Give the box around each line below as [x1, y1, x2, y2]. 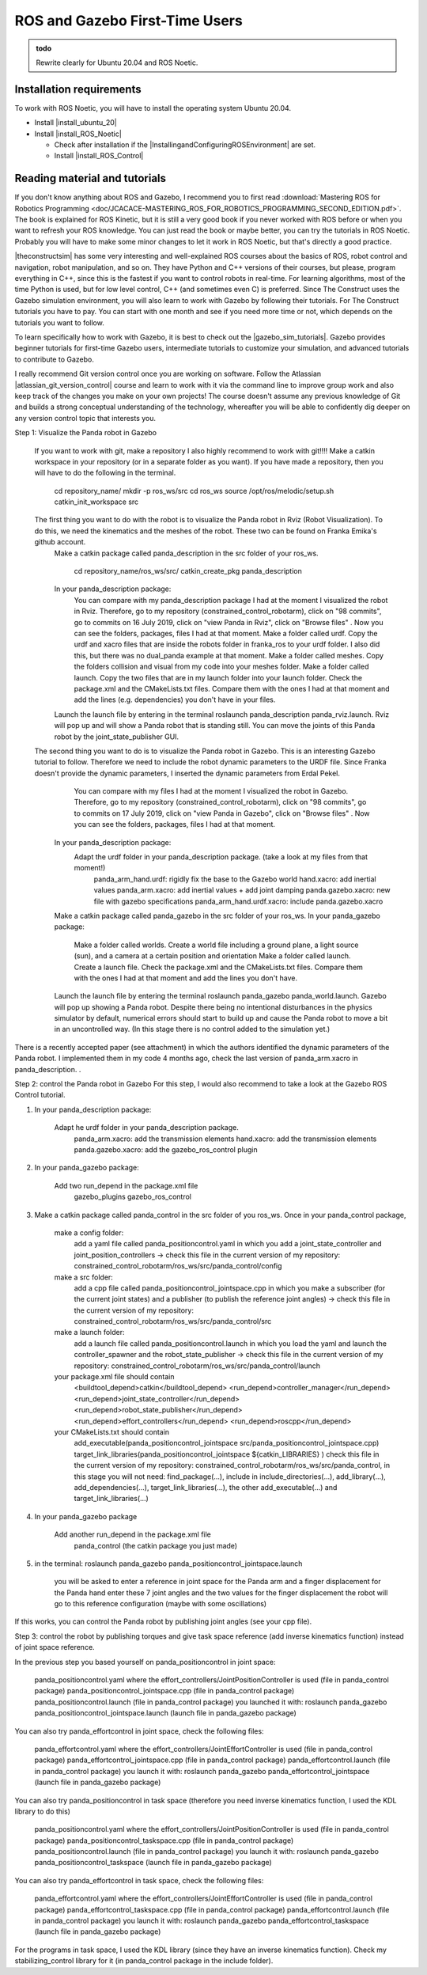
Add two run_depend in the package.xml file [54, 1181, 198, 1190]
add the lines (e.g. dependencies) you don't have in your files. [74, 695, 276, 704]
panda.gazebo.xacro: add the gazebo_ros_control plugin [74, 1145, 258, 1154]
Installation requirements [14, 82, 142, 96]
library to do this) [14, 1806, 71, 1816]
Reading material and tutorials [14, 172, 166, 185]
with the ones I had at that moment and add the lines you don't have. [74, 973, 298, 983]
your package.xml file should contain [54, 1372, 175, 1382]
